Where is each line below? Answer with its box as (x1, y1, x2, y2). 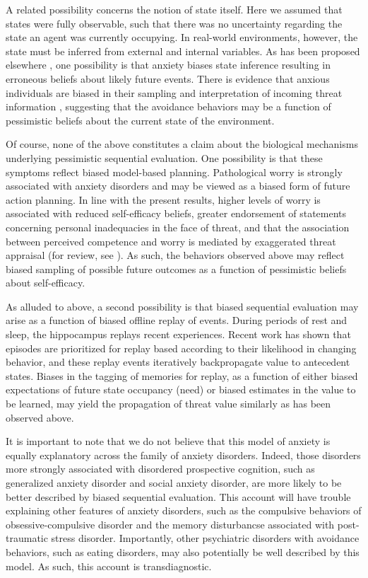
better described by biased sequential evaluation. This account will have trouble (6, 489, 351, 504)
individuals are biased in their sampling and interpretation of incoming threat (6, 85, 343, 100)
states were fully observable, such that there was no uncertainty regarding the (6, 16, 343, 30)
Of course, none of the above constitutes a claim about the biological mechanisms (6, 137, 358, 151)
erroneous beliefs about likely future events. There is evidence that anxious (6, 71, 330, 86)
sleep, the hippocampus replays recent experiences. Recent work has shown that (6, 327, 351, 342)
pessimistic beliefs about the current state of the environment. (6, 112, 275, 127)
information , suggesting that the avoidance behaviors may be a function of (6, 99, 331, 114)
